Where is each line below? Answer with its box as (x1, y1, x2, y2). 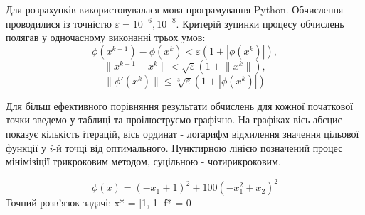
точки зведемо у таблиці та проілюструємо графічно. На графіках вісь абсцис (6, 112, 342, 127)
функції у (6, 140, 46, 155)
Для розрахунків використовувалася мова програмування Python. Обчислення (6, 2, 344, 16)
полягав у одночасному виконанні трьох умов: (6, 30, 206, 45)
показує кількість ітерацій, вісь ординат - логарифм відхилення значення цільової (6, 126, 359, 140)
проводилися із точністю (6, 16, 112, 31)
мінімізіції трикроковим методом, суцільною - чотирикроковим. (6, 154, 281, 169)
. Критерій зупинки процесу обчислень (176, 16, 344, 31)
